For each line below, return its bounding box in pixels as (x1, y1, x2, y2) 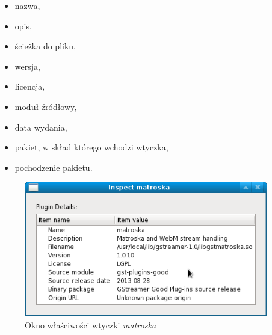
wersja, (14, 60, 40, 72)
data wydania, (14, 120, 67, 133)
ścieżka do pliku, (14, 40, 76, 52)
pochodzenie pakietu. (14, 161, 93, 173)
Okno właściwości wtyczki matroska (25, 318, 156, 331)
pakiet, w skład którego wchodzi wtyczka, (14, 141, 168, 153)
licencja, (14, 80, 45, 93)
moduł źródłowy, (14, 100, 77, 112)
